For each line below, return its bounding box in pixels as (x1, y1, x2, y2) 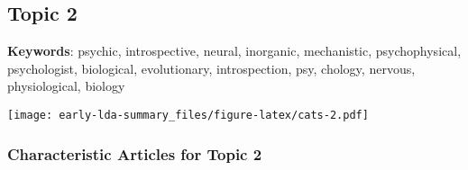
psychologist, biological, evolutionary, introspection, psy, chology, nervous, (7, 58, 416, 77)
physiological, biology (7, 76, 125, 95)
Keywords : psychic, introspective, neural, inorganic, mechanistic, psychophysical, (7, 41, 462, 60)
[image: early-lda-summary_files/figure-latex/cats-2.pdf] (7, 108, 369, 121)
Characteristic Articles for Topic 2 (7, 142, 262, 165)
